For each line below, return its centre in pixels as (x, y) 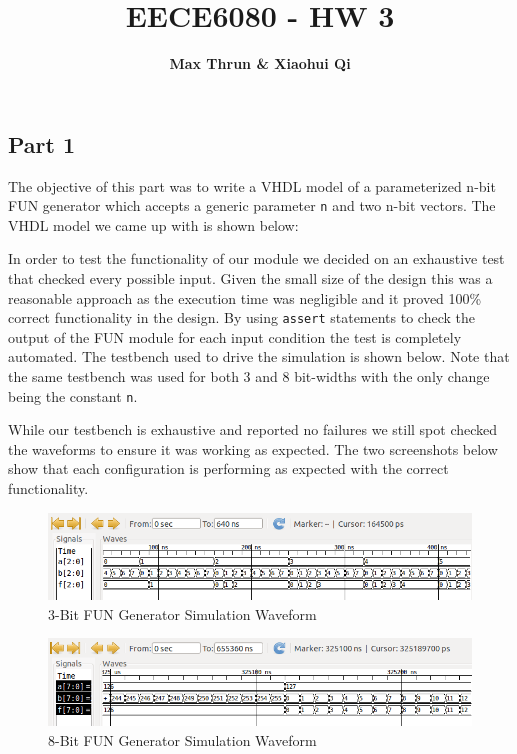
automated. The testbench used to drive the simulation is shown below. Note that (259, 356)
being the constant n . (73, 395)
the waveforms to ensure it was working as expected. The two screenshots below (253, 448)
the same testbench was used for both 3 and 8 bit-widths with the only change (249, 376)
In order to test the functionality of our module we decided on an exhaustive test (256, 258)
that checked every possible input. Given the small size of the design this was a (250, 277)
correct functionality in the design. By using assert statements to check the (241, 317)
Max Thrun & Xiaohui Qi (260, 63)
